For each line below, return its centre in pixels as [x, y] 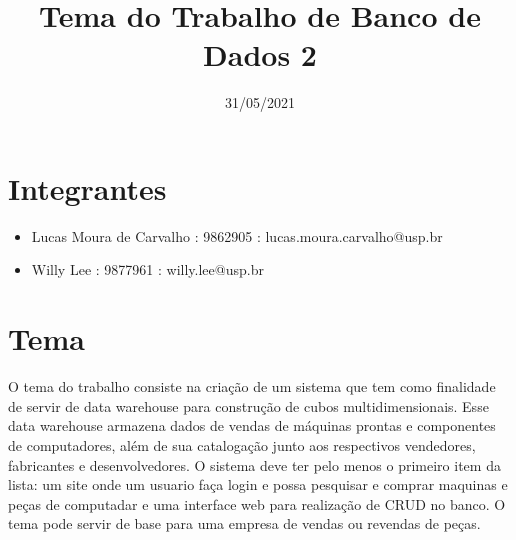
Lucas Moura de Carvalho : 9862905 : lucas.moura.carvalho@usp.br [237, 235]
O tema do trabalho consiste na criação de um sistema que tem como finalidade [252, 386]
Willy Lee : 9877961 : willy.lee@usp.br [147, 269]
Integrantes [87, 187]
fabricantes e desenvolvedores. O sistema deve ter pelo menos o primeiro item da [254, 464]
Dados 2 [260, 54]
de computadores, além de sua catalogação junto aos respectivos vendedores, [242, 444]
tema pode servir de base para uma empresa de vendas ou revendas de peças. [244, 523]
